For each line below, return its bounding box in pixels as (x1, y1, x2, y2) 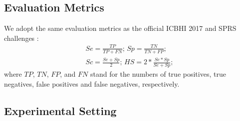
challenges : (4, 32, 39, 43)
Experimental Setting (4, 103, 117, 118)
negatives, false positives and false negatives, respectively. (4, 78, 180, 89)
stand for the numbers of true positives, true (90, 68, 226, 79)
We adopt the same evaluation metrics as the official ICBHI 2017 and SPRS (4, 23, 237, 33)
